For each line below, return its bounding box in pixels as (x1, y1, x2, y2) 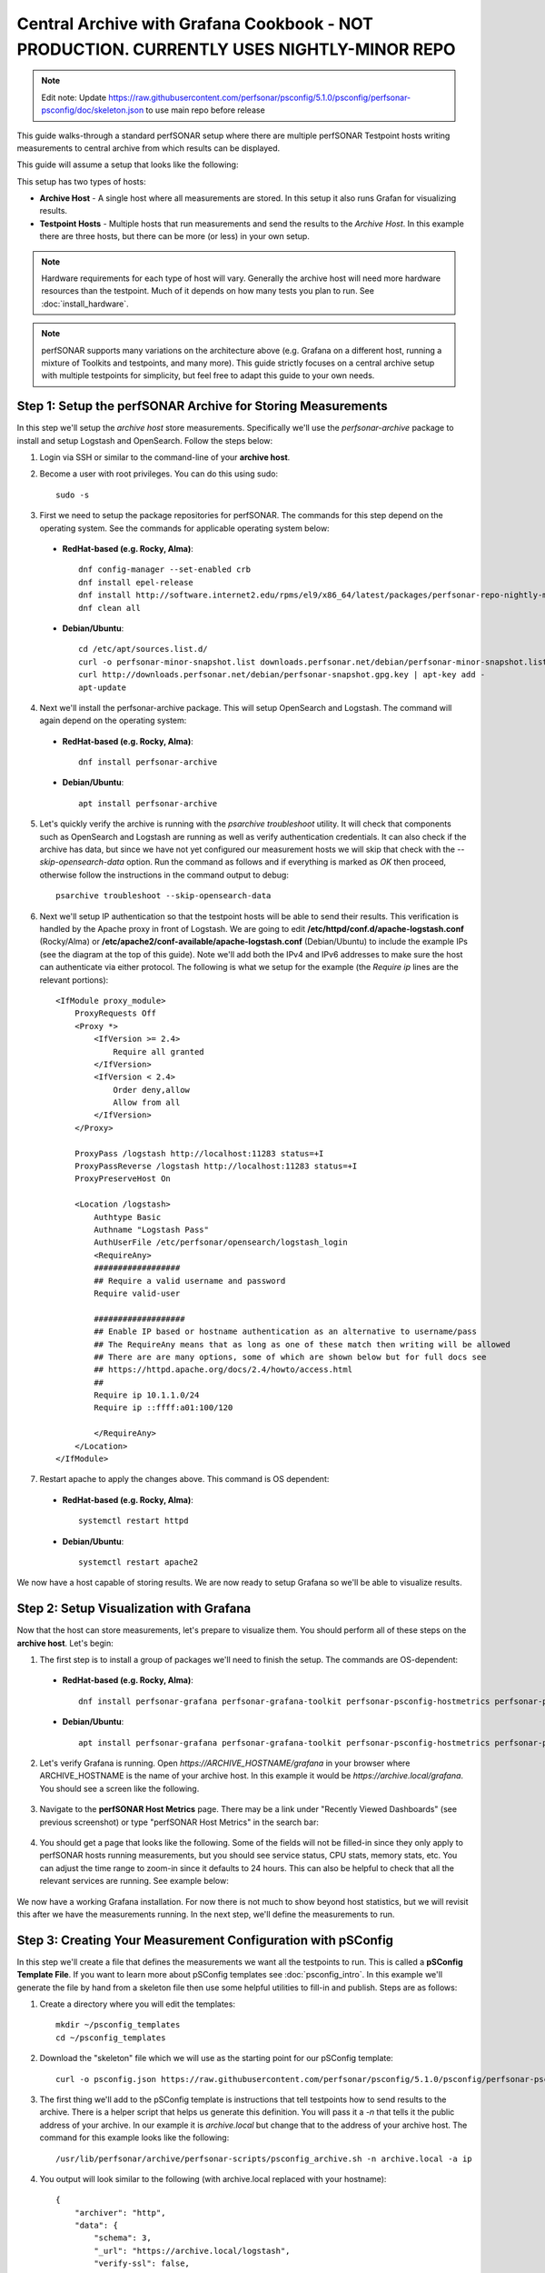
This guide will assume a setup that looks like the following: (16, 159, 239, 170)
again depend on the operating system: (39, 715, 187, 726)
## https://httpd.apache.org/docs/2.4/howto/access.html (94, 1365, 353, 1375)
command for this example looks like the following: (39, 2132, 230, 2143)
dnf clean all (78, 603, 141, 613)
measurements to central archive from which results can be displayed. (16, 142, 281, 154)
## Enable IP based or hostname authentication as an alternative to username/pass (94, 1327, 477, 1337)
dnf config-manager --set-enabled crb (78, 565, 252, 575)
